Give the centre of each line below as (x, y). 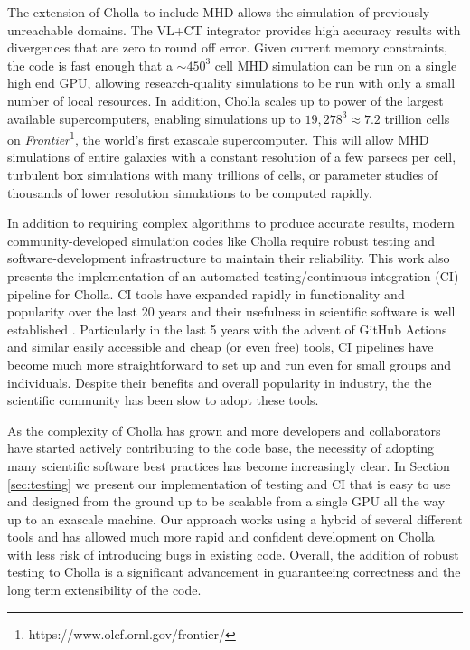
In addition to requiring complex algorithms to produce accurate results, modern (231, 223)
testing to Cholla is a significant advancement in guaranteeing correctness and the (234, 572)
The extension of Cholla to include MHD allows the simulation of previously (219, 12)
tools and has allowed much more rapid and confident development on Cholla (221, 537)
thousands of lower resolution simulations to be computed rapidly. (190, 192)
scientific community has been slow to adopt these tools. (163, 400)
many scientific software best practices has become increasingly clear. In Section (229, 465)
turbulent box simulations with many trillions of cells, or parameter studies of (223, 174)
